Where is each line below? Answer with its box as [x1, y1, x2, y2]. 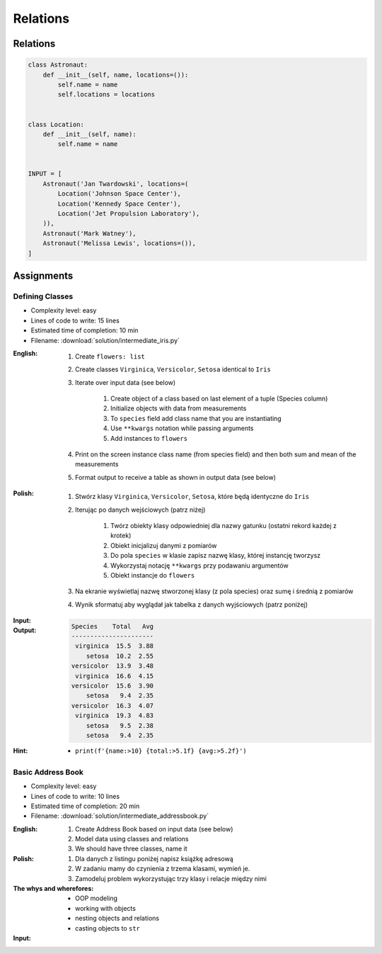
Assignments [13, 269, 74, 281]
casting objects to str [75, 924, 141, 932]
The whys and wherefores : [13, 885, 94, 893]
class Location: [28, 120, 85, 128]
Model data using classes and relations [75, 835, 189, 843]
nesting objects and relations [75, 914, 159, 923]
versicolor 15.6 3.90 [71, 682, 154, 690]
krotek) [110, 532, 132, 540]
